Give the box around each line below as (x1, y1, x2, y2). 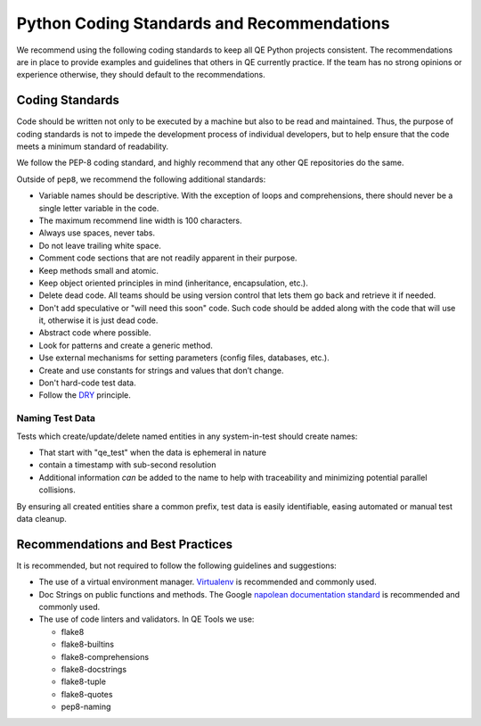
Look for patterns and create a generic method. (38, 340, 213, 351)
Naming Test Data (16, 412, 96, 425)
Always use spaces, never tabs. (38, 227, 156, 238)
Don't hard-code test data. (38, 377, 137, 388)
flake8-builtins (61, 639, 115, 650)
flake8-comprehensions (61, 651, 150, 662)
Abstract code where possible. (38, 327, 151, 338)
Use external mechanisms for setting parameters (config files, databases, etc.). (38, 352, 330, 363)
